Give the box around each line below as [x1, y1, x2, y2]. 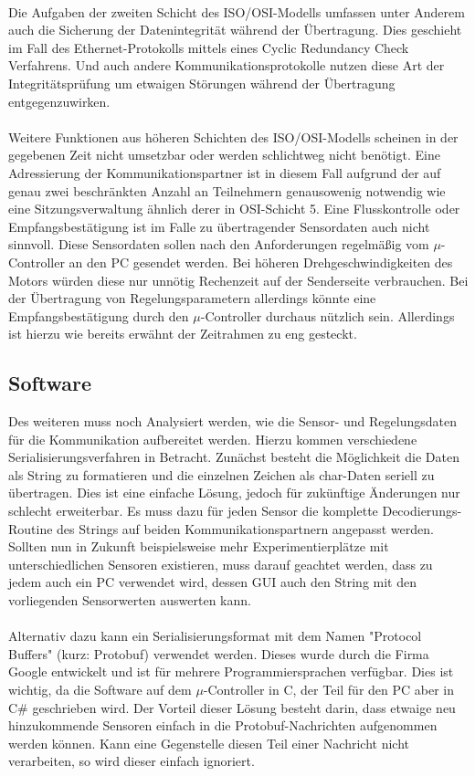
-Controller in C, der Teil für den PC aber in [203, 679, 455, 698]
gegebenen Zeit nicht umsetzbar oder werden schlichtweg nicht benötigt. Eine [8, 145, 440, 164]
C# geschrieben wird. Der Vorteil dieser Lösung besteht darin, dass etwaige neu [8, 697, 456, 717]
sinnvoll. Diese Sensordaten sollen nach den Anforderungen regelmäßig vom [8, 235, 429, 254]
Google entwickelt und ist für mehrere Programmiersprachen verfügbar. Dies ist [8, 662, 454, 681]
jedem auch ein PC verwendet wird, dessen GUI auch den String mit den [8, 572, 417, 592]
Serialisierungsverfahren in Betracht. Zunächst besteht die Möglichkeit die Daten [8, 447, 460, 467]
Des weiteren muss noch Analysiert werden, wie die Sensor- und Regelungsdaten [8, 412, 457, 431]
